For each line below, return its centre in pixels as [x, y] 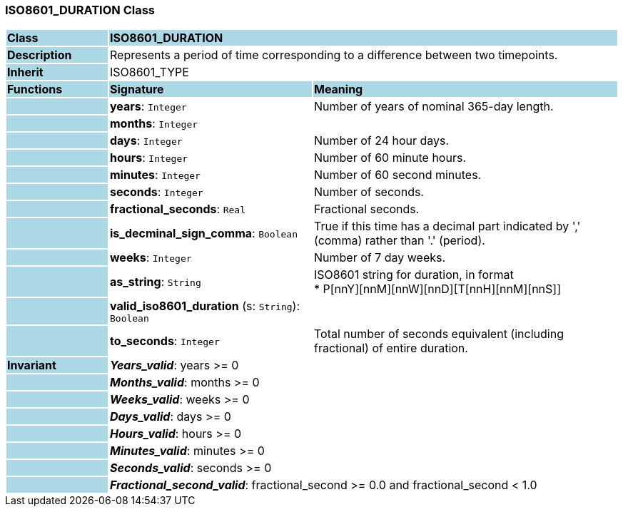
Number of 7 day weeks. [380, 258]
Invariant [32, 365]
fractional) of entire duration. [391, 348]
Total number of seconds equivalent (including [439, 334]
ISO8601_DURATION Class [80, 10]
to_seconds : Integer [164, 341]
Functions [35, 89]
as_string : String [155, 282]
